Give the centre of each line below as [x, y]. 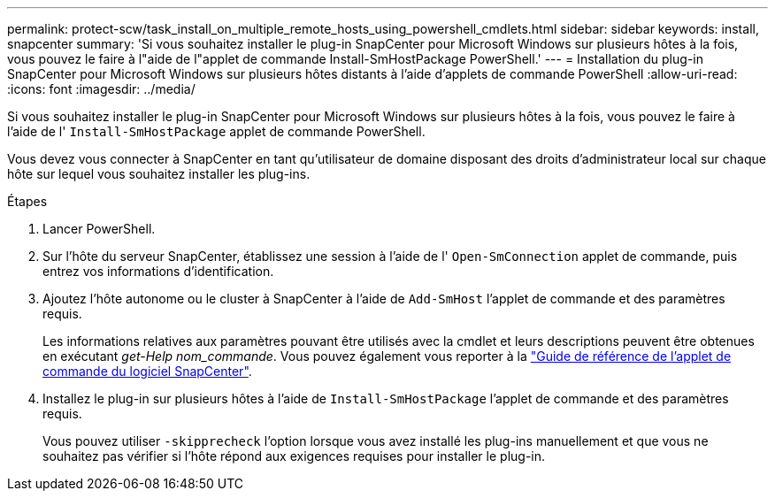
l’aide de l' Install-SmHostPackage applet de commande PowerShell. [216, 131]
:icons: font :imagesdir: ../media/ [101, 89]
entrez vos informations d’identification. [158, 271]
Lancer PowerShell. [99, 229]
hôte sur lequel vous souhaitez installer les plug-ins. [159, 174]
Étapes [27, 201]
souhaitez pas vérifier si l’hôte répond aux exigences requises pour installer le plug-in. [294, 456]
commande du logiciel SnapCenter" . [147, 371]
